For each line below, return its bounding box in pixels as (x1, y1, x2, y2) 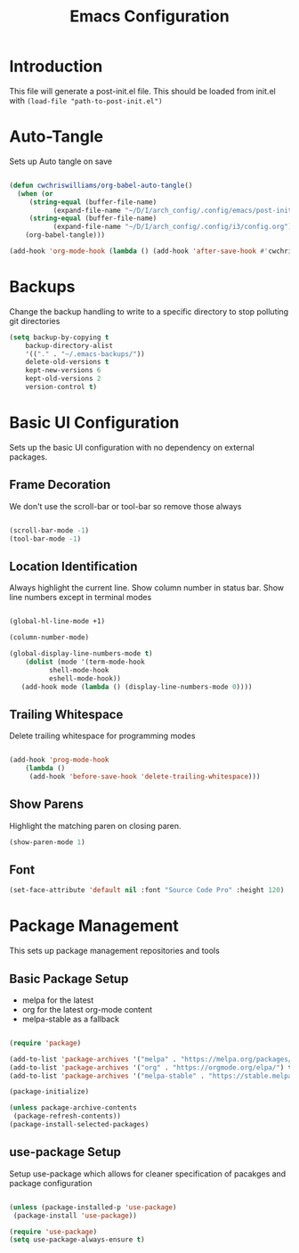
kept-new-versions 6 (25, 366, 101, 375)
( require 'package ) (9, 1038, 82, 1047)
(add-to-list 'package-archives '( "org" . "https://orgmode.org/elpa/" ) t (9, 1062, 293, 1072)
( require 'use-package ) (9, 1227, 98, 1236)
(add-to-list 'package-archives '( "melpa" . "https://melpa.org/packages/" (9, 1054, 296, 1063)
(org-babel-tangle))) (25, 231, 105, 240)
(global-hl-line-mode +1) (9, 617, 105, 626)
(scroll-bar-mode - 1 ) (9, 525, 90, 535)
